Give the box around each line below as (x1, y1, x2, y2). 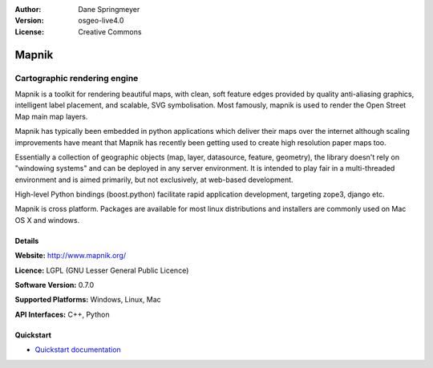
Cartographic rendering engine (14, 72, 139, 83)
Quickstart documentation (34, 345, 122, 354)
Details (14, 236, 39, 245)
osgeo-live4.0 (78, 16, 124, 26)
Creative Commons (78, 26, 142, 36)
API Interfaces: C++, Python (14, 309, 110, 319)
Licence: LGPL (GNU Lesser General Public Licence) (14, 265, 189, 275)
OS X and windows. (14, 215, 80, 224)
